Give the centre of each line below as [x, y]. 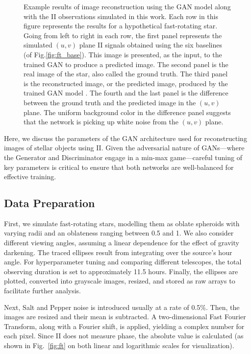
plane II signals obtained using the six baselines [151, 45]
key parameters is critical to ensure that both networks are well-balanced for [119, 167]
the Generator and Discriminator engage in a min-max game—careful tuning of [123, 157]
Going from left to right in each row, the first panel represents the [123, 35]
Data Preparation [50, 203]
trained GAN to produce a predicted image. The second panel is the [126, 64]
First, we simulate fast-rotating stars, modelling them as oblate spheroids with [122, 223]
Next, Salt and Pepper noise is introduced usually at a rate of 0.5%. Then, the [122, 307]
